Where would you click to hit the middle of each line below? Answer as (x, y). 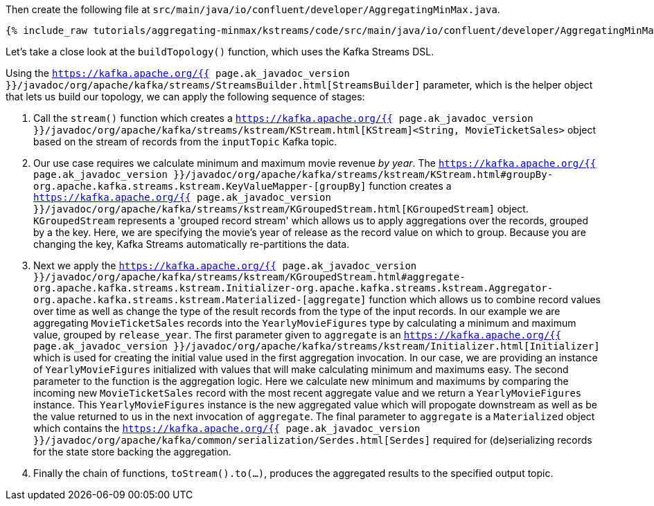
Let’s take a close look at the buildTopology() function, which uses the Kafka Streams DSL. (220, 52)
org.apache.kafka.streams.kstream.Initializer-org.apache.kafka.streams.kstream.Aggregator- (293, 288)
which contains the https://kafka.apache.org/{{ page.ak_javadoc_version (227, 428)
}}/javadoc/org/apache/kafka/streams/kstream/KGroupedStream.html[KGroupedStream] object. (281, 209)
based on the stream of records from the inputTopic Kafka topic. (185, 142)
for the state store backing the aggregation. (132, 452)
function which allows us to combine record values (485, 299)
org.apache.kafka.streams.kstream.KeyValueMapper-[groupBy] (200, 186)
